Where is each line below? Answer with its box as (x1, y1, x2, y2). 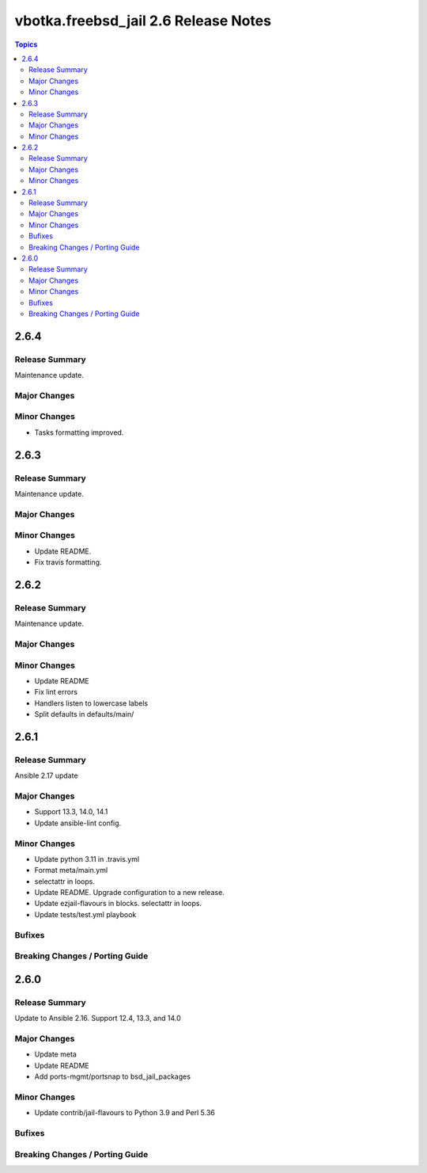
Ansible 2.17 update (14, 771, 78, 780)
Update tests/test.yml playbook (34, 909, 137, 919)
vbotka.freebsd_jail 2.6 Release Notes (14, 12, 272, 29)
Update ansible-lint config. (34, 818, 122, 828)
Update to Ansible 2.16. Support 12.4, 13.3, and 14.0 (14, 1014, 181, 1023)
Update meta (34, 1049, 77, 1059)
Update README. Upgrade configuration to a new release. (34, 888, 225, 897)
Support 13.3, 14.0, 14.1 (34, 807, 108, 817)
